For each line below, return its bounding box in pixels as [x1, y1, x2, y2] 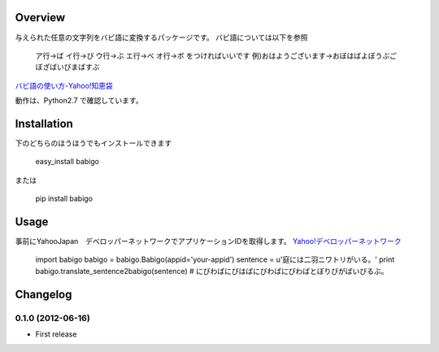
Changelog [15, 287, 72, 301]
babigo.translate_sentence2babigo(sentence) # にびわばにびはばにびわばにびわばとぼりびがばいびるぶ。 [35, 266, 389, 276]
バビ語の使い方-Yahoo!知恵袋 [15, 80, 113, 90]
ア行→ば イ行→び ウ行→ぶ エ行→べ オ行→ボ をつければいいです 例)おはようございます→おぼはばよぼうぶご [35, 50, 398, 60]
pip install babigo [35, 193, 93, 203]
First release [35, 329, 77, 339]
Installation [15, 116, 73, 130]
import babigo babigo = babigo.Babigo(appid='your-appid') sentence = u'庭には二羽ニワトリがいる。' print [35, 254, 395, 264]
